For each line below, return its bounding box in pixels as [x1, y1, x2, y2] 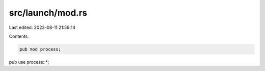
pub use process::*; [9, 59, 49, 65]
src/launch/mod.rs [9, 7, 88, 18]
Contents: [9, 33, 29, 39]
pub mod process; [19, 47, 61, 52]
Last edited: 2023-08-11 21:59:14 [9, 24, 76, 30]
